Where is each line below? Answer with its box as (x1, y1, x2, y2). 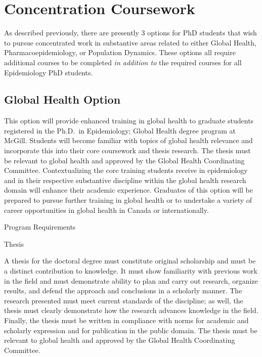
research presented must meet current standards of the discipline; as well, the (4, 295, 243, 305)
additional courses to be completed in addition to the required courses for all (4, 57, 242, 67)
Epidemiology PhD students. (4, 67, 93, 77)
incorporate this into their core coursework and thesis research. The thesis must (4, 145, 251, 156)
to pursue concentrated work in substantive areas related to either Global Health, (4, 37, 256, 48)
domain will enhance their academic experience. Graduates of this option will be (4, 185, 253, 195)
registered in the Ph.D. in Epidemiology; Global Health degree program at (4, 125, 236, 136)
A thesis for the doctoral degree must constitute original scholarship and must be (4, 255, 256, 266)
